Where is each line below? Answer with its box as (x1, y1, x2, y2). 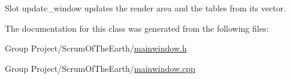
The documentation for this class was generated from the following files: (5, 22, 269, 34)
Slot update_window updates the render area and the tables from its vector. (5, 2, 286, 14)
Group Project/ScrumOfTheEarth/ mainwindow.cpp (5, 62, 195, 74)
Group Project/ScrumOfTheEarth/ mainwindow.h (5, 42, 187, 54)
